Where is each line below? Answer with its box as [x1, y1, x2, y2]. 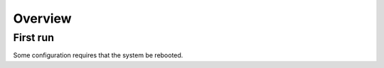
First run [13, 31, 55, 44]
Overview [13, 11, 72, 26]
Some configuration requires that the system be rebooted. [13, 51, 183, 59]
